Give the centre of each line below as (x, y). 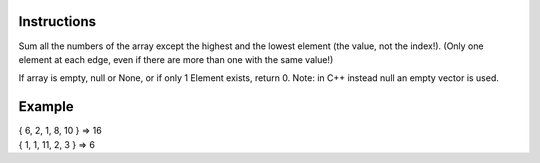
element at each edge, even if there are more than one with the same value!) (176, 59)
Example (46, 106)
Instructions (57, 21)
